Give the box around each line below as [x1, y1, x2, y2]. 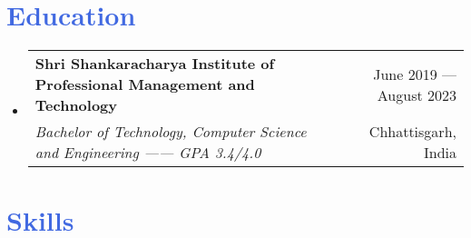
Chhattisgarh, [368, 121, 456, 143]
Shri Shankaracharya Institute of [34, 53, 275, 74]
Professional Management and [34, 74, 255, 95]
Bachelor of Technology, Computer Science [34, 121, 307, 143]
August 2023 [377, 84, 456, 105]
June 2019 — [373, 63, 456, 84]
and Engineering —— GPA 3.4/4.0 [34, 142, 261, 164]
